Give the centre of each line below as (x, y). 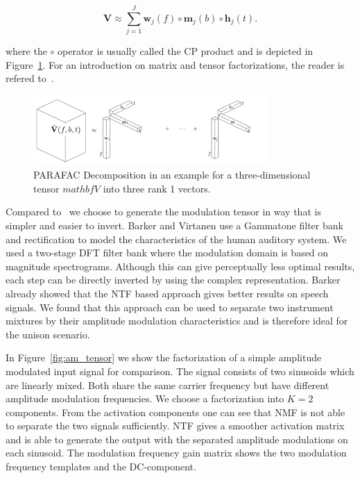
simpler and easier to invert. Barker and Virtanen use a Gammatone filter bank (174, 225)
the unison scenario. (48, 334)
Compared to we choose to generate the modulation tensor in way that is (163, 212)
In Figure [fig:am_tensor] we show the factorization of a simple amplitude (164, 357)
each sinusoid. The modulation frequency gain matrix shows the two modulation (176, 453)
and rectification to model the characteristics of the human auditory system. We (176, 239)
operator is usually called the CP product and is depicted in (186, 51)
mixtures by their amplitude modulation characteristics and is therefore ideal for (177, 321)
